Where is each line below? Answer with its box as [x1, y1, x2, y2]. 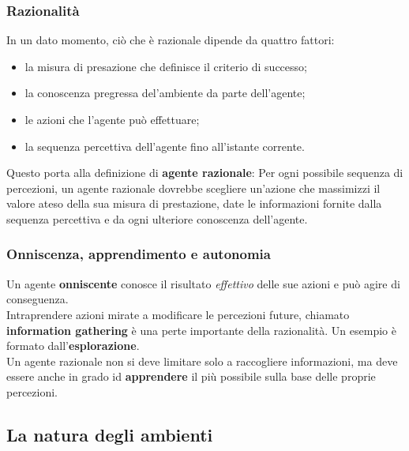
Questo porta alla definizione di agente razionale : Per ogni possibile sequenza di [6, 164, 403, 181]
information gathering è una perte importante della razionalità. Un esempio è [6, 321, 396, 338]
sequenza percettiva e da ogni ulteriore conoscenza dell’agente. [6, 210, 308, 227]
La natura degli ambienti [6, 422, 213, 446]
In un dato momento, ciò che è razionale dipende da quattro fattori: [6, 32, 335, 48]
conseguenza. [6, 291, 69, 307]
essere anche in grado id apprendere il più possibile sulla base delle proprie [6, 368, 376, 385]
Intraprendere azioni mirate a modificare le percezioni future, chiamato [6, 306, 350, 322]
